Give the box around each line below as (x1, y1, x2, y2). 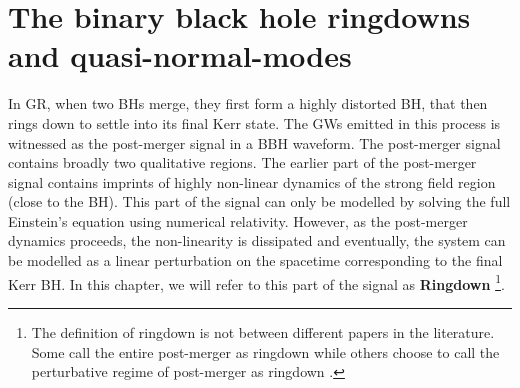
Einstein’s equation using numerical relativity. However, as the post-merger (8, 210, 468, 231)
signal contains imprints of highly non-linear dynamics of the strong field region (8, 171, 496, 192)
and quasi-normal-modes (8, 35, 352, 76)
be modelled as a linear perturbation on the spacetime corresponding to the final (8, 250, 503, 271)
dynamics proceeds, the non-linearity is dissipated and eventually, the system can (8, 230, 506, 251)
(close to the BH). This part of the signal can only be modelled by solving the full (8, 191, 511, 212)
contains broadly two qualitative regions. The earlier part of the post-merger (8, 152, 477, 173)
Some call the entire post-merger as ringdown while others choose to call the (31, 341, 500, 362)
